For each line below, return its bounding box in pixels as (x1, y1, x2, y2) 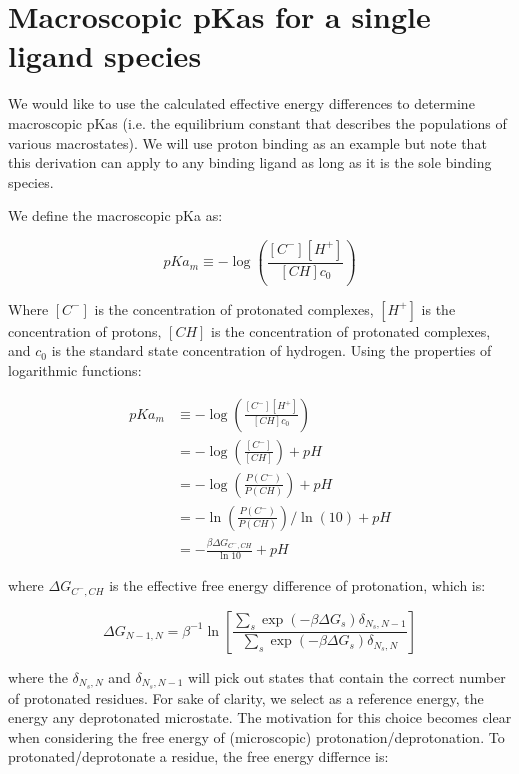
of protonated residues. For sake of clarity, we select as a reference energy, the (8, 687, 484, 708)
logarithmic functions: (8, 360, 142, 380)
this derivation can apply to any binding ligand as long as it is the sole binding (8, 152, 492, 173)
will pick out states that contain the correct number (188, 666, 506, 687)
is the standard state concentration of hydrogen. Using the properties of (51, 340, 492, 361)
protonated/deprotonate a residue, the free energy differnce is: (8, 746, 389, 767)
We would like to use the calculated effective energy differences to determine (8, 93, 475, 114)
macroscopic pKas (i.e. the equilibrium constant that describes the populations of (8, 112, 507, 133)
